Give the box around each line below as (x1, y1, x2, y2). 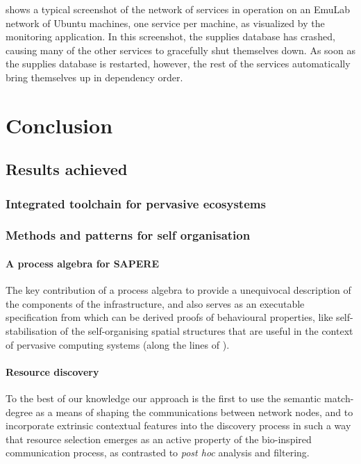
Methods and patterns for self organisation (6, 226, 251, 244)
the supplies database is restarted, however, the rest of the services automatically (6, 56, 351, 71)
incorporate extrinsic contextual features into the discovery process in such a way (6, 418, 351, 433)
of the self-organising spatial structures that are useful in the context (60, 323, 353, 338)
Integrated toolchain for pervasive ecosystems (6, 194, 266, 212)
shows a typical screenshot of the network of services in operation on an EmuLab (6, 2, 351, 16)
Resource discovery (6, 364, 99, 379)
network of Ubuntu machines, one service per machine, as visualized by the (6, 15, 325, 30)
